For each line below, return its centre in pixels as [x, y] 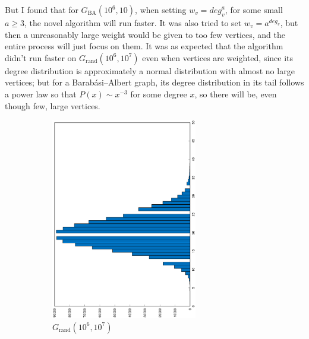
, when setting [161, 9]
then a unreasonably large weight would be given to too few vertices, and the [145, 34]
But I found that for [42, 9]
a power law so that [41, 94]
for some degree [159, 94]
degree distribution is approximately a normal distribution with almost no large [150, 70]
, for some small [254, 9]
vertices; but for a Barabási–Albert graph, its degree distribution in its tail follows [154, 82]
